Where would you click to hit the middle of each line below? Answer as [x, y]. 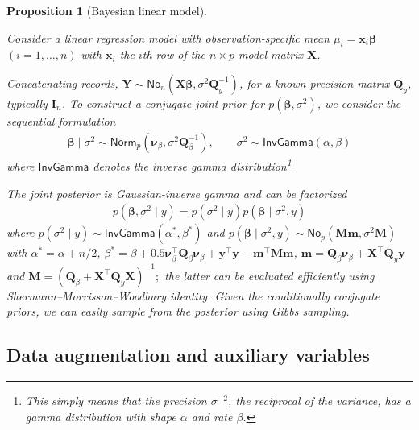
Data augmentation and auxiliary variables [188, 355]
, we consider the [359, 103]
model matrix [271, 54]
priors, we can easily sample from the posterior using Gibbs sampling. [178, 311]
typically [27, 103]
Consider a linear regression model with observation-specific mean [168, 37]
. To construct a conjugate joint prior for [163, 103]
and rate [212, 416]
